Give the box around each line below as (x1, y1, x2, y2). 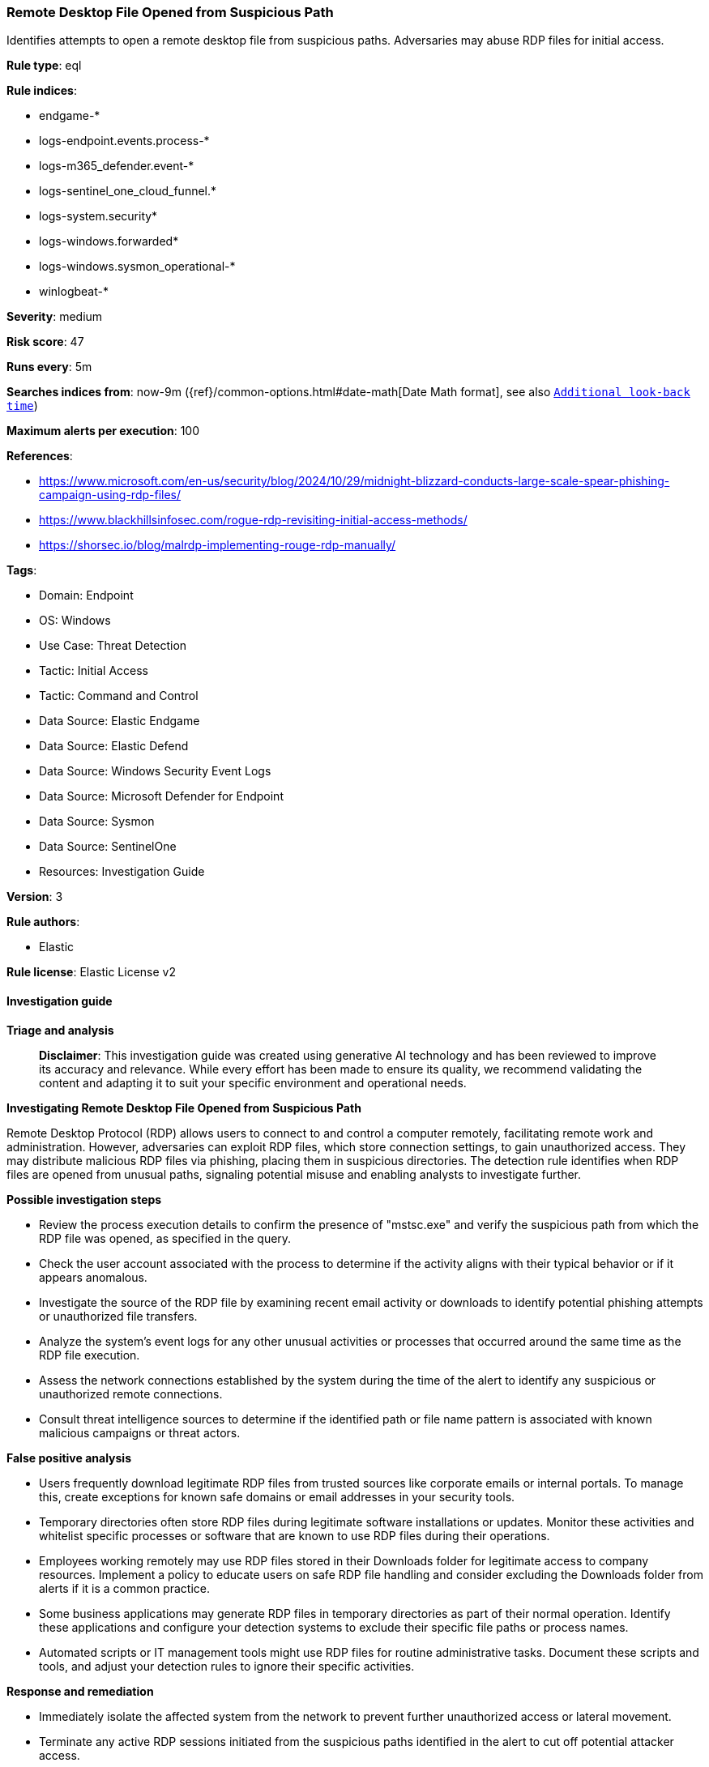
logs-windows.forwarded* (39, 234, 179, 249)
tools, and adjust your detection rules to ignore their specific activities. (39, 1658, 415, 1673)
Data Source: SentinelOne (39, 839, 177, 854)
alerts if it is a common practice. (39, 1581, 210, 1595)
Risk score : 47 (6, 335, 84, 349)
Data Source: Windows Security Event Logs (39, 764, 271, 779)
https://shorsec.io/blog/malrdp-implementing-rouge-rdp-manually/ (39, 538, 396, 553)
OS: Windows (39, 613, 111, 628)
